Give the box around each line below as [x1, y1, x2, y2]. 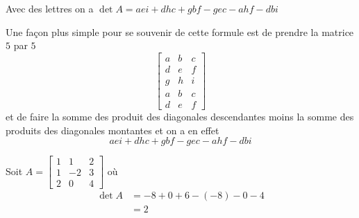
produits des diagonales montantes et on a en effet [6, 122, 219, 137]
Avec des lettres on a [6, 1, 94, 15]
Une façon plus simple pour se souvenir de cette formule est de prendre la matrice [6, 24, 354, 39]
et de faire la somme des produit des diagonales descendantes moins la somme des [6, 109, 354, 123]
